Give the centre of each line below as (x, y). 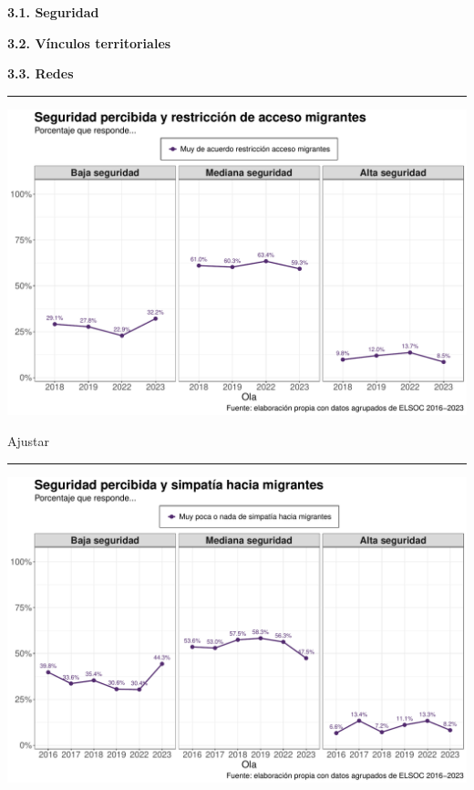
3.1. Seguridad (53, 12)
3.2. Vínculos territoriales (89, 42)
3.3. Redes (41, 73)
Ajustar (29, 441)
